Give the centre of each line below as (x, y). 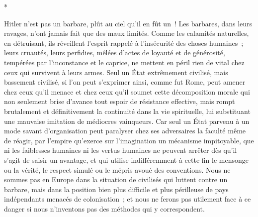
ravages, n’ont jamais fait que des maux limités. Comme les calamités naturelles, (127, 33)
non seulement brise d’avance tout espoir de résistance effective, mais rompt (120, 101)
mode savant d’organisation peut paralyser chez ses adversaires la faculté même (125, 131)
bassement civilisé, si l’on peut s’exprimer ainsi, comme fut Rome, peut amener (125, 82)
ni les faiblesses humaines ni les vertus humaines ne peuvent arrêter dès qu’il (121, 150)
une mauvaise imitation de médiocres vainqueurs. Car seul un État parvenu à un (127, 121)
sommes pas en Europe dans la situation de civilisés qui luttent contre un (116, 179)
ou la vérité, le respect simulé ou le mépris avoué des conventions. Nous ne (117, 169)
